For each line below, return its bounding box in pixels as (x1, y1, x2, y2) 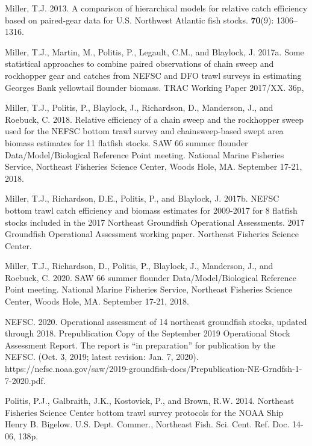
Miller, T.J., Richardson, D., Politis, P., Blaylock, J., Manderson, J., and (5, 259, 273, 272)
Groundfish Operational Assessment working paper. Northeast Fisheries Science (5, 228, 299, 240)
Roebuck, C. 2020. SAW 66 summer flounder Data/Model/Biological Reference (5, 271, 296, 283)
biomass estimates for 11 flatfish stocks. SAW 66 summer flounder (5, 136, 248, 149)
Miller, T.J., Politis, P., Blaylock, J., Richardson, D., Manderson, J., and (5, 101, 273, 114)
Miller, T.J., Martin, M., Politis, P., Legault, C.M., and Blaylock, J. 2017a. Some (5, 45, 304, 58)
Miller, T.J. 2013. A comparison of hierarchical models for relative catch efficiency (5, 2, 308, 14)
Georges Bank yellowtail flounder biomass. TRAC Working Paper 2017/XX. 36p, (5, 81, 304, 93)
